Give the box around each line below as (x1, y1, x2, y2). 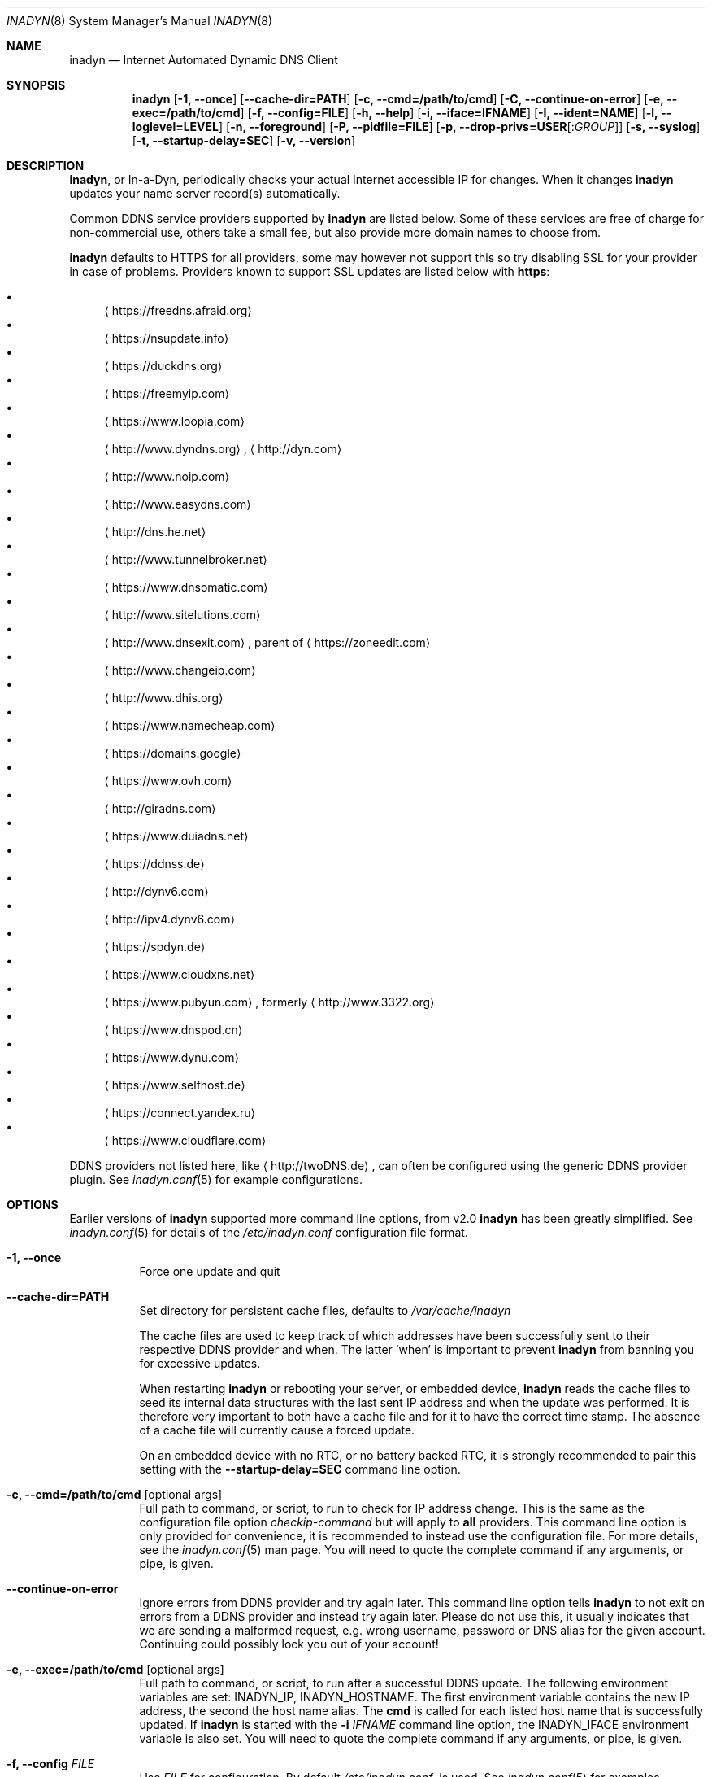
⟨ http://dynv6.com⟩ (104, 884, 209, 898)
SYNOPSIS (7, 78, 66, 92)
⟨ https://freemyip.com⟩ (104, 386, 229, 400)
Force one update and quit (139, 1264, 280, 1278)
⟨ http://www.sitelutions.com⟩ (104, 608, 261, 622)
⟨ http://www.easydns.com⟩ (104, 497, 251, 511)
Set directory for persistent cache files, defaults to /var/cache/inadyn (139, 1303, 511, 1317)
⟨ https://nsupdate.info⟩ (104, 331, 229, 345)
